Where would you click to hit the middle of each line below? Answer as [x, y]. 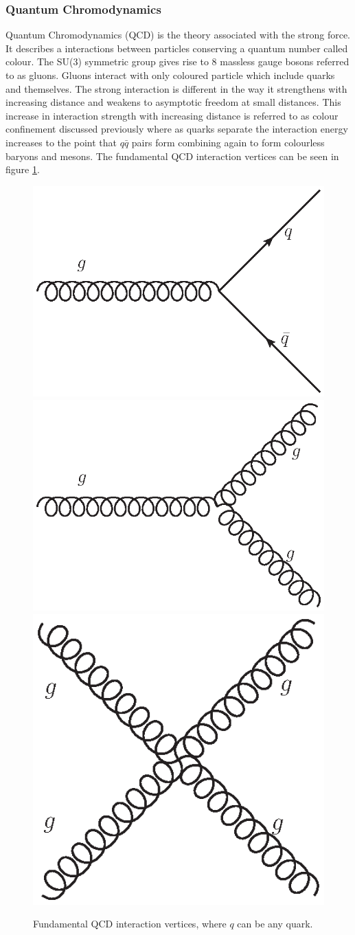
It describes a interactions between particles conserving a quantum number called [177, 48]
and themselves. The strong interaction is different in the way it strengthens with [176, 88]
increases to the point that [61, 142]
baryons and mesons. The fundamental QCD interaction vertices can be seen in [172, 156]
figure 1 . [23, 169]
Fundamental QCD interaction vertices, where [130, 924]
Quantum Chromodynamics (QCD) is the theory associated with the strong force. [178, 35]
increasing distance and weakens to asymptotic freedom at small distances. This [173, 102]
